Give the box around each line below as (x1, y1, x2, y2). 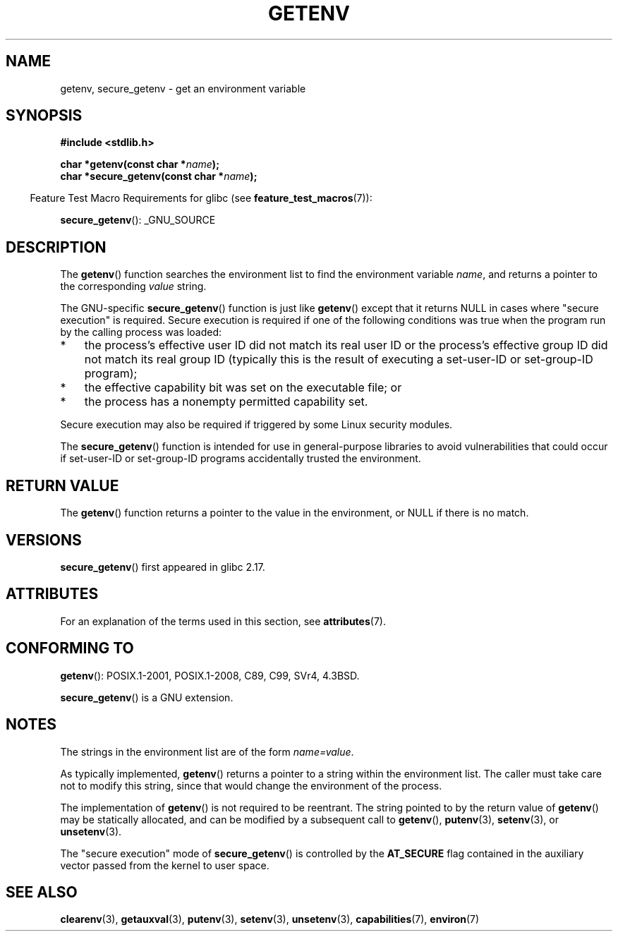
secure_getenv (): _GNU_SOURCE (60, 214, 216, 226)
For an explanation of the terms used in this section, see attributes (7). (60, 615, 386, 627)
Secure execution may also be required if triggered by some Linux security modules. (60, 418, 453, 431)
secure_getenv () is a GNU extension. (60, 691, 234, 703)
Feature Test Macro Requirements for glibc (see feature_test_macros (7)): (30, 192, 372, 205)
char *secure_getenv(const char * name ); (60, 170, 257, 183)
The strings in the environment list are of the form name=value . (60, 745, 354, 758)
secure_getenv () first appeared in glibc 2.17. (60, 560, 265, 573)
